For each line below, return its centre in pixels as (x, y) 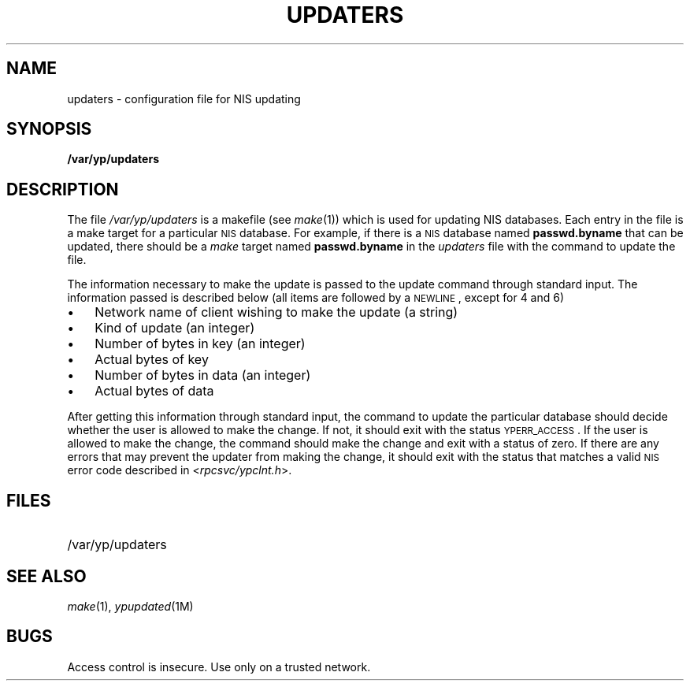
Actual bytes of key (152, 360)
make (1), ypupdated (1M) (130, 606)
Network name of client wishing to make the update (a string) (276, 312)
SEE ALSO (46, 576)
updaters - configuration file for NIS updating (184, 98)
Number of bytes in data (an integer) (203, 375)
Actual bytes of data (154, 391)
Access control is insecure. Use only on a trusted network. (219, 667)
